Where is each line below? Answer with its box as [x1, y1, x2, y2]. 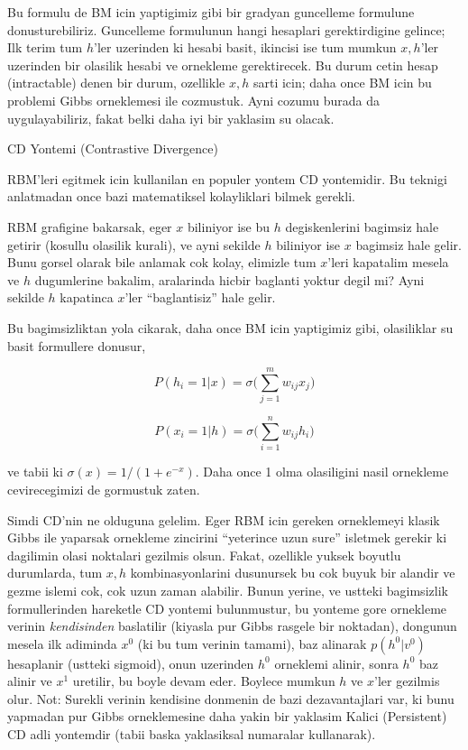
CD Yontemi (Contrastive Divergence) [7, 139, 218, 158]
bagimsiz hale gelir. [355, 235, 462, 254]
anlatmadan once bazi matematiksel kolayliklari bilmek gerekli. [7, 187, 355, 206]
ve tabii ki [7, 462, 63, 481]
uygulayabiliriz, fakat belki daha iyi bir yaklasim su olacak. [7, 108, 335, 127]
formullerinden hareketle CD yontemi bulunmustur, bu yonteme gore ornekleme [7, 598, 447, 617]
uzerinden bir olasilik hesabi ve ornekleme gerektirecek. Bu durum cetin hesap [7, 55, 438, 74]
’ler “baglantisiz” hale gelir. [124, 288, 276, 307]
